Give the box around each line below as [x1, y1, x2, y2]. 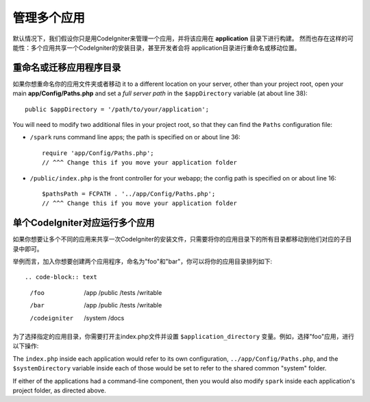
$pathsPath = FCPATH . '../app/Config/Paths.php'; [42, 189, 216, 198]
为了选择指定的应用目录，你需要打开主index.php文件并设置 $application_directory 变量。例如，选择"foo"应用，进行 [12, 333, 354, 340]
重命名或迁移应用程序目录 [12, 62, 121, 73]
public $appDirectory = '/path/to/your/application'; [25, 105, 209, 113]
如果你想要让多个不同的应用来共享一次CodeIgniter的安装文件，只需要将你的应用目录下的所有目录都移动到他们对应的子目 [12, 235, 352, 244]
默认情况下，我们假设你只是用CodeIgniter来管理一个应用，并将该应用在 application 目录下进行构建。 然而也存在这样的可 [12, 34, 354, 43]
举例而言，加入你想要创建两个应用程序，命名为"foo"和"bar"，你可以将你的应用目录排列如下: [12, 257, 273, 265]
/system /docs [84, 314, 125, 322]
